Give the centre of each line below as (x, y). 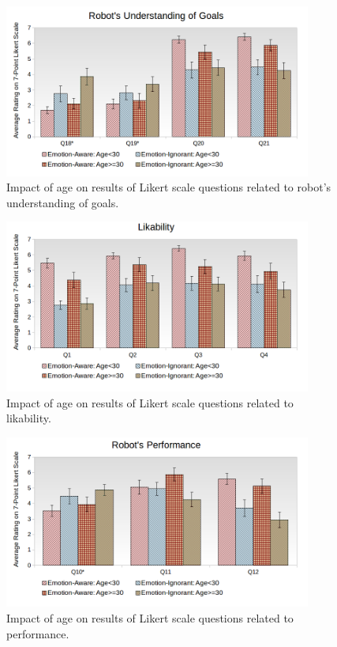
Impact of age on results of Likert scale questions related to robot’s (169, 187)
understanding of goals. (63, 202)
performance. (38, 633)
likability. (29, 418)
